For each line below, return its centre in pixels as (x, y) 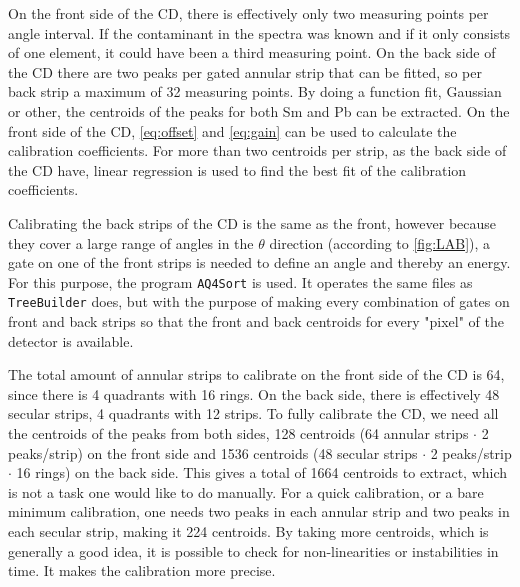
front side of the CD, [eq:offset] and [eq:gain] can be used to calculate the (232, 130)
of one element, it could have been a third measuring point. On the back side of (252, 52)
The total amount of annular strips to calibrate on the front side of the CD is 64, (256, 374)
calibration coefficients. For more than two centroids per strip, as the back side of (257, 150)
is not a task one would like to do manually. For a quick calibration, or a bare (246, 491)
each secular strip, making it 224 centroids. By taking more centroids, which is (248, 530)
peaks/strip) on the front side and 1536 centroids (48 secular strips (213, 452)
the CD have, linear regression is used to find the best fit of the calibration (237, 169)
